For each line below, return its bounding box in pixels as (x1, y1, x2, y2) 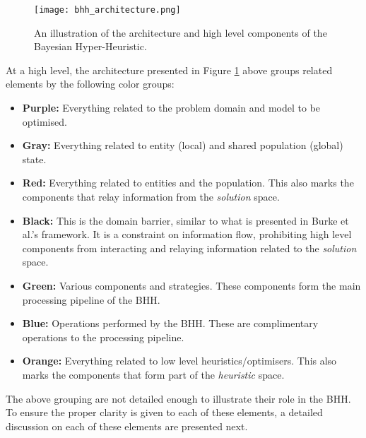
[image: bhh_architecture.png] (34, 5, 181, 15)
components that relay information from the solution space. (22, 189, 280, 203)
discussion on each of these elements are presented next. (6, 418, 248, 433)
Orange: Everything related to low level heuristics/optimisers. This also (22, 353, 337, 368)
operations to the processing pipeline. (22, 329, 184, 344)
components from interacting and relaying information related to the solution (22, 240, 357, 255)
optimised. (22, 114, 67, 129)
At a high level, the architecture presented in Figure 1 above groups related (6, 62, 333, 77)
